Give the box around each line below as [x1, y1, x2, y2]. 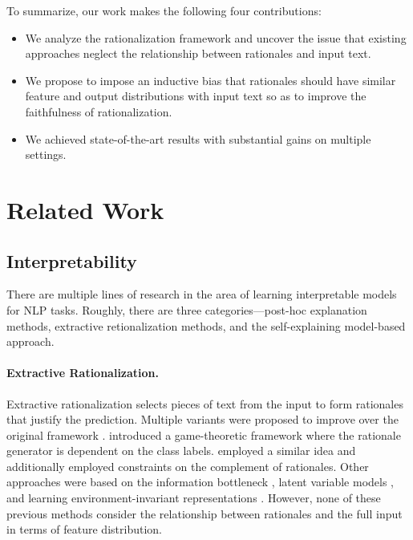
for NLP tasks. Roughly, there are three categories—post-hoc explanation [6, 301, 367, 318]
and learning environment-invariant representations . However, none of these [6, 489, 381, 506]
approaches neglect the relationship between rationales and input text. [25, 45, 371, 62]
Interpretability [6, 248, 137, 273]
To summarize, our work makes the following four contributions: [6, 2, 322, 18]
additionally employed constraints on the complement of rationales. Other [6, 457, 369, 474]
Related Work [6, 193, 164, 225]
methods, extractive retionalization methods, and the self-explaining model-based [6, 317, 406, 334]
